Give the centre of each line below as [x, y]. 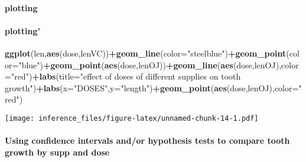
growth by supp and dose [57, 152]
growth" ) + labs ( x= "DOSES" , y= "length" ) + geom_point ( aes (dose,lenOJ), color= [152, 87]
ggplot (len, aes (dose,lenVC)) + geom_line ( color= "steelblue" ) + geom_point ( [147, 53]
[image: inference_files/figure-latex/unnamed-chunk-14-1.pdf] [132, 118]
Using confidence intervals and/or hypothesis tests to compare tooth [147, 140]
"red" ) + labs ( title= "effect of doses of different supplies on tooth [126, 76]
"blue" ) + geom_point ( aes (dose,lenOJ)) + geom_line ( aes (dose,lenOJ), [150, 65]
